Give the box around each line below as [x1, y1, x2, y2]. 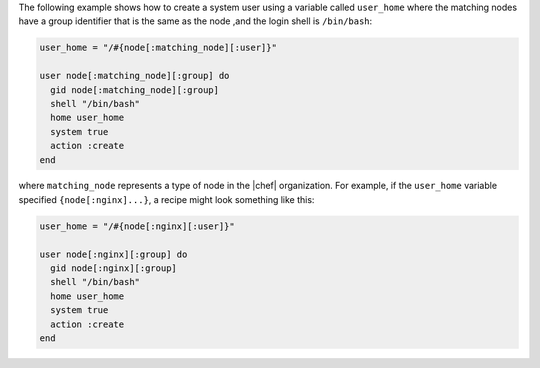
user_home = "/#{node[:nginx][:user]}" [39, 220, 235, 232]
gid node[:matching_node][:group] [50, 84, 220, 95]
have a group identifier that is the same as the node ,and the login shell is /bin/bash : [18, 15, 373, 27]
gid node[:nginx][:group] [50, 263, 177, 274]
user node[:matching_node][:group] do [39, 70, 230, 82]
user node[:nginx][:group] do [39, 248, 188, 260]
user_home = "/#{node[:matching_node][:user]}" [39, 42, 277, 54]
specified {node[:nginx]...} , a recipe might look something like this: [18, 193, 315, 205]
